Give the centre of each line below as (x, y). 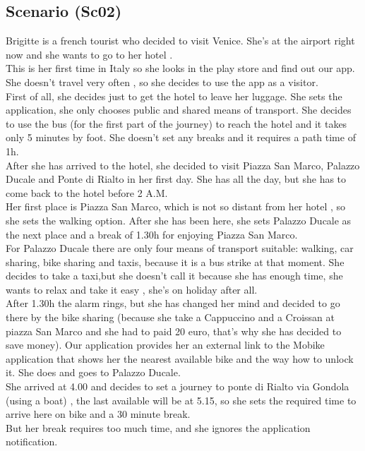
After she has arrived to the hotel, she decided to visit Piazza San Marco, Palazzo (183, 165)
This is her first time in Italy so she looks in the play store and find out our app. (180, 68)
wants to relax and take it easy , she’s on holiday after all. (132, 289)
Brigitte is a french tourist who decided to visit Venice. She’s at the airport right (180, 41)
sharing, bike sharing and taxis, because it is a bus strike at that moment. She (175, 261)
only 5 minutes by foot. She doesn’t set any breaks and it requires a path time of (181, 137)
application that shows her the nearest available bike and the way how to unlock (180, 358)
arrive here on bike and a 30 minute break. (98, 414)
